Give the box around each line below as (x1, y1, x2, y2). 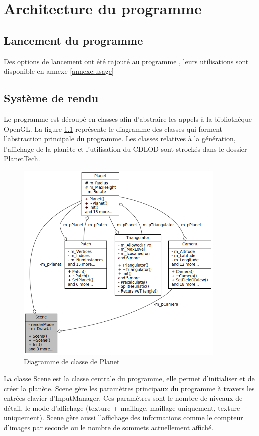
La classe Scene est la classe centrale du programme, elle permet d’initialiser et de (4, 373, 255, 384)
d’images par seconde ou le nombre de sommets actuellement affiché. (4, 422, 214, 432)
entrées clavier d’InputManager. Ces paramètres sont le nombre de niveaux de (4, 393, 243, 403)
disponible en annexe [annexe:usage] (4, 66, 114, 76)
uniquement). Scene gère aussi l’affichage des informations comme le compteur (4, 412, 243, 423)
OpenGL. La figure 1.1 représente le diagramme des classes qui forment (4, 123, 222, 134)
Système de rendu (4, 90, 99, 106)
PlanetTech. (4, 153, 40, 164)
